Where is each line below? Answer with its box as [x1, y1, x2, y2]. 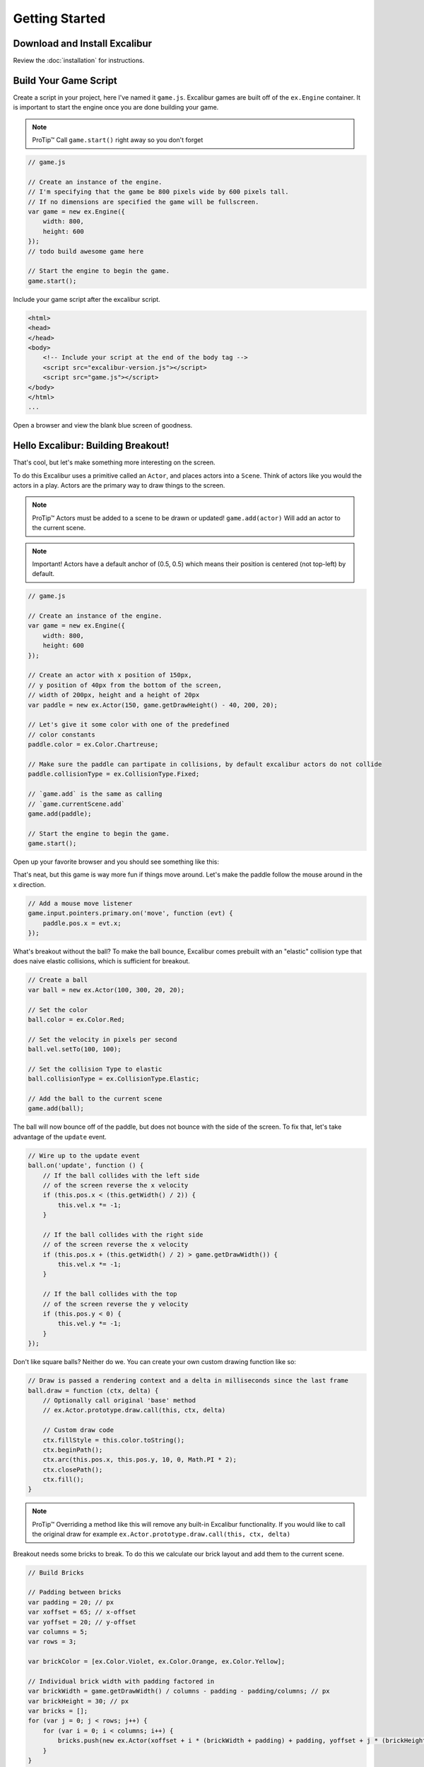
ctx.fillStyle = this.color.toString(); [42, 1436, 185, 1444]
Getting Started [13, 11, 106, 26]
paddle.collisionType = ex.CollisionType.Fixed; [28, 770, 200, 778]
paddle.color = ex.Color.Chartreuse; [28, 741, 159, 749]
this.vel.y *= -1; [57, 1320, 122, 1328]
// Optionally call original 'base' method [42, 1396, 196, 1404]
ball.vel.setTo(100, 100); [28, 1045, 122, 1053]
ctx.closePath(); [42, 1465, 103, 1474]
